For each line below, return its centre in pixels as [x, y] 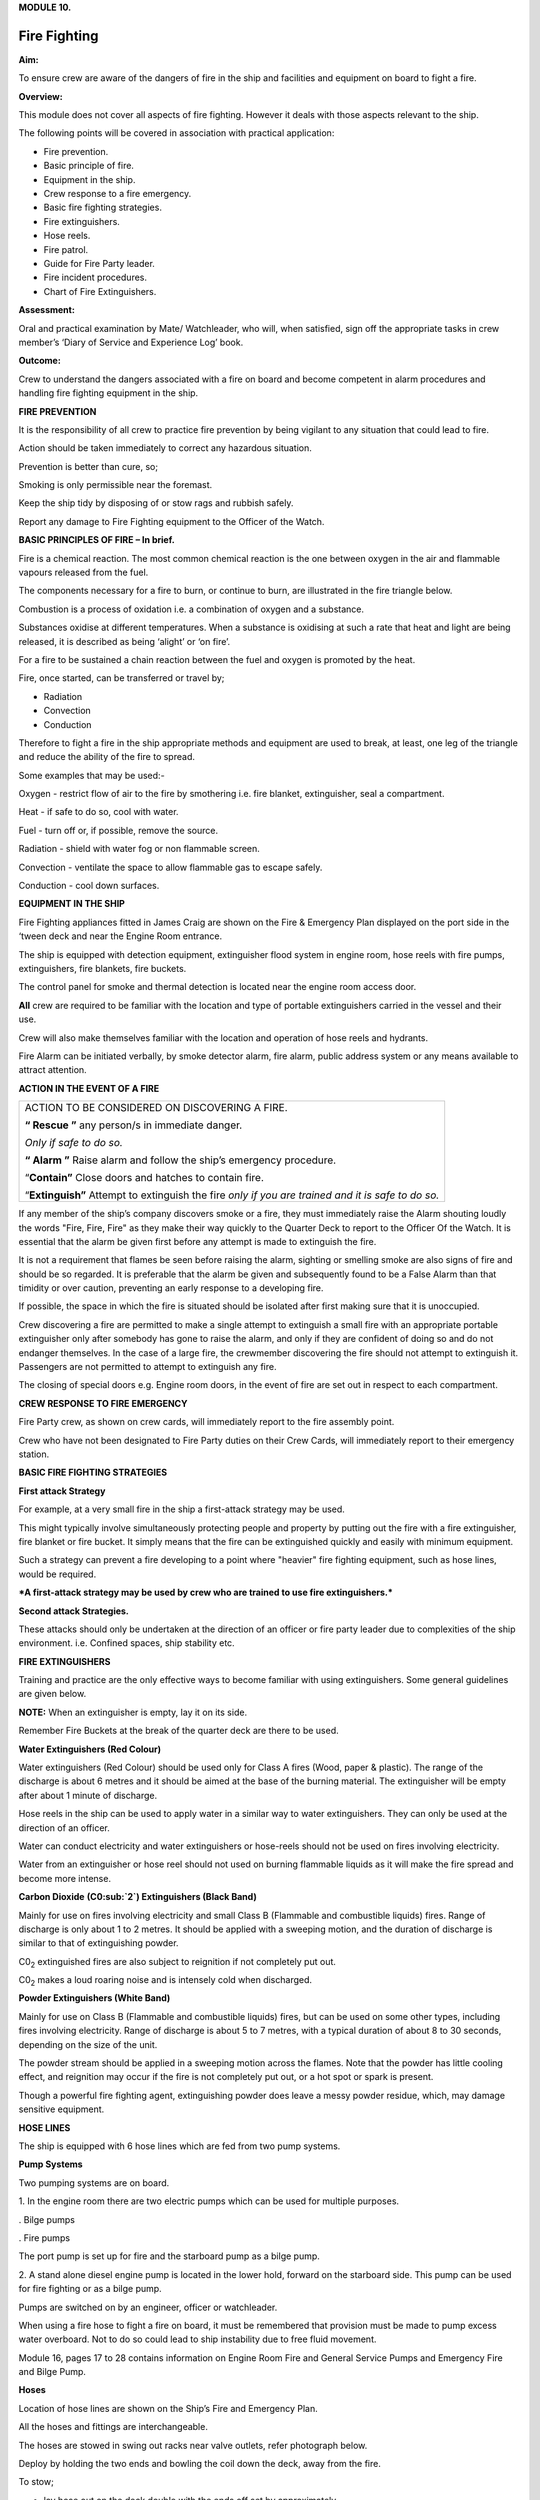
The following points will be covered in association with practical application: [176, 133]
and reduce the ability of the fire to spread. [106, 757]
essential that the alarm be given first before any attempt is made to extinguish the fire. [197, 1241]
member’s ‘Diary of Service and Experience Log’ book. [131, 342]
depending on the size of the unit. [88, 2044]
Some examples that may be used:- [91, 775]
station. [34, 1454]
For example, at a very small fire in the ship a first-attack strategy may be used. [181, 1509]
